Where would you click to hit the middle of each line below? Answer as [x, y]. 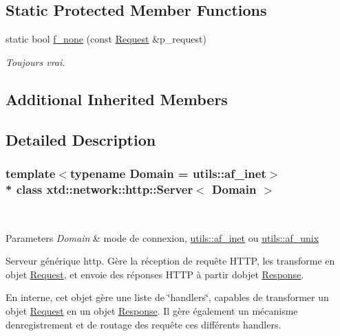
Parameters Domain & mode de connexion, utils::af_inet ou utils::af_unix [162, 237]
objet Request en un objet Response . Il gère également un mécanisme [152, 311]
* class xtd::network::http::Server [99, 189]
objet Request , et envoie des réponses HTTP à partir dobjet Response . [155, 274]
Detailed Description [81, 139]
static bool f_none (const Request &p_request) [106, 39]
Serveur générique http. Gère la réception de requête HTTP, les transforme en [170, 261]
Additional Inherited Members [117, 99]
